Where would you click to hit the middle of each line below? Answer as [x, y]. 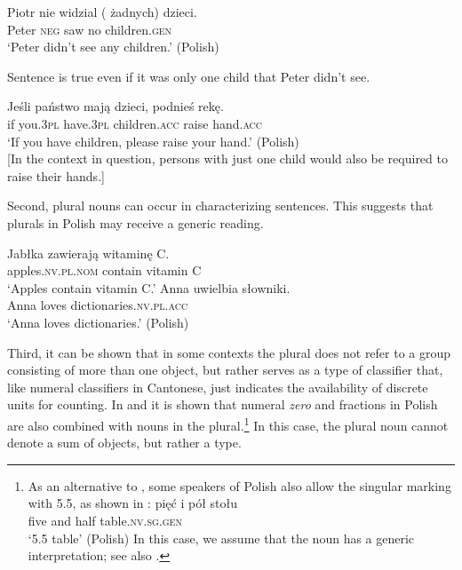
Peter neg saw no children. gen [90, 29]
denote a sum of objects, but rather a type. [124, 443]
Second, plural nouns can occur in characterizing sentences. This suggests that [220, 206]
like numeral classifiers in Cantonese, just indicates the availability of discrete [218, 387]
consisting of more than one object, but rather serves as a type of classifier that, [225, 370]
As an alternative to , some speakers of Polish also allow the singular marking [239, 485]
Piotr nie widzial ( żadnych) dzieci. [102, 12]
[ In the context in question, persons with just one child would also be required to [227, 158]
